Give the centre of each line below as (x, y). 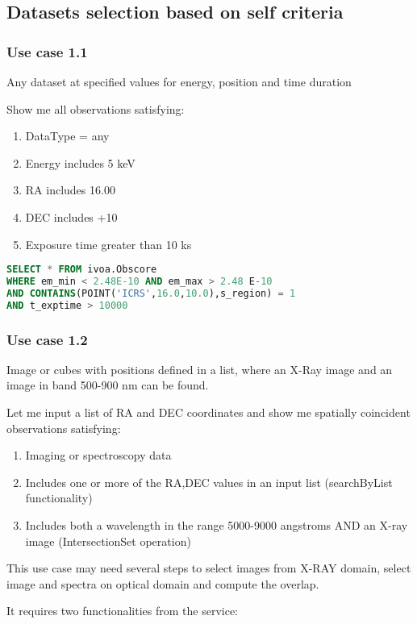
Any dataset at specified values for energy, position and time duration (179, 81)
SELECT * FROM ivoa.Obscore (82, 270)
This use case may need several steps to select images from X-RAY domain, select (209, 568)
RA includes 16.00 (70, 190)
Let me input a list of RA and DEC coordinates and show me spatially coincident (208, 412)
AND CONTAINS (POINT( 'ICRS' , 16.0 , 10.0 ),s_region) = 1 (151, 293)
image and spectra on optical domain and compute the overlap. (163, 583)
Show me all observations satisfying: (96, 108)
